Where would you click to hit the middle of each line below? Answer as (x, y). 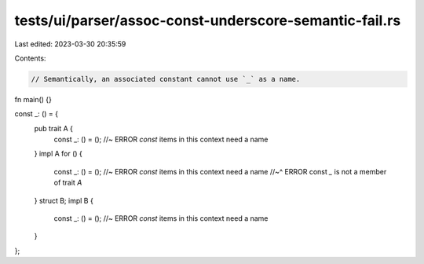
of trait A (68, 183)
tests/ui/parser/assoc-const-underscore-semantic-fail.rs (208, 20)
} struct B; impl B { (64, 200)
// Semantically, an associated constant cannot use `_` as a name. (166, 79)
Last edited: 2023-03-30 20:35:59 (70, 44)
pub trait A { (54, 128)
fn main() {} (33, 99)
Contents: (30, 58)
